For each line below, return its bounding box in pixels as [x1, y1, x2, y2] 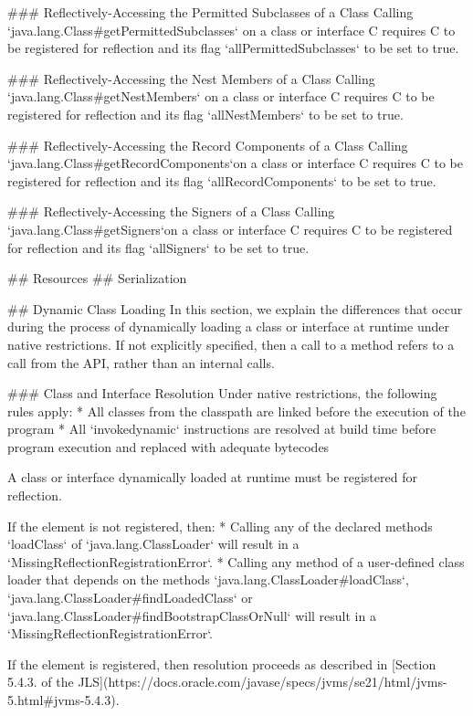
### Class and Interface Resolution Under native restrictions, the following [7, 384, 437, 403]
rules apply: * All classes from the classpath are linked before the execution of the [7, 401, 466, 420]
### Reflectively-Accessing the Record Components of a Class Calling [7, 135, 408, 154]
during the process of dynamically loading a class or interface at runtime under [7, 317, 449, 336]
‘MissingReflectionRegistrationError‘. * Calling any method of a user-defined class [7, 552, 465, 571]
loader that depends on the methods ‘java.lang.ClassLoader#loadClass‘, [7, 570, 409, 589]
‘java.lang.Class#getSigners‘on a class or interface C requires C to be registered [7, 219, 453, 238]
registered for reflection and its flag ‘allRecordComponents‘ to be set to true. [7, 171, 436, 190]
